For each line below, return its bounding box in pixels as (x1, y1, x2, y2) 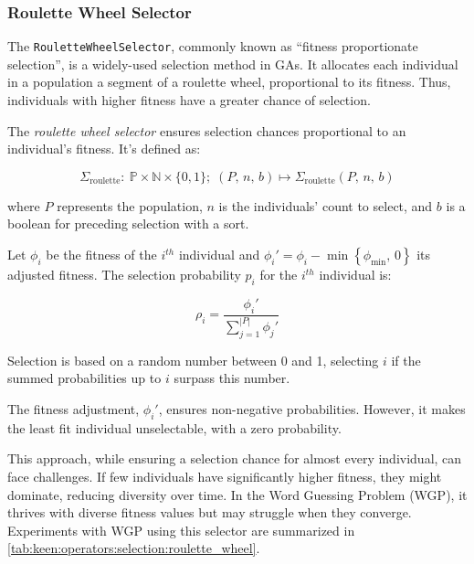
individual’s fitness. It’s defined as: (7, 139, 201, 158)
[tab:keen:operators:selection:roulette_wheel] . (7, 538, 260, 558)
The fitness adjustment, (7, 399, 140, 418)
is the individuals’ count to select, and (218, 196, 433, 215)
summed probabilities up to (7, 368, 162, 388)
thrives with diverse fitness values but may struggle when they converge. (7, 503, 412, 522)
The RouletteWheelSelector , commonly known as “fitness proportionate (7, 37, 418, 56)
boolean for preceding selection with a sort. (7, 214, 249, 233)
